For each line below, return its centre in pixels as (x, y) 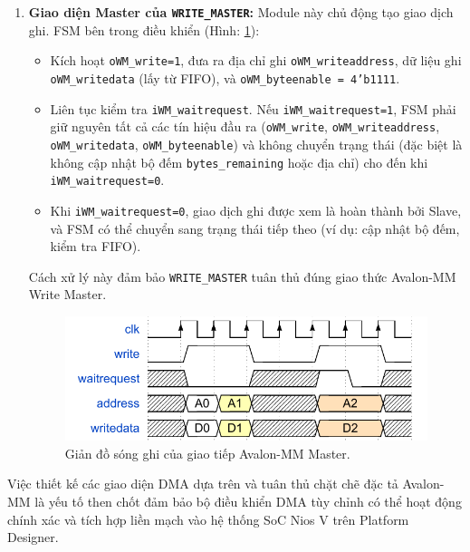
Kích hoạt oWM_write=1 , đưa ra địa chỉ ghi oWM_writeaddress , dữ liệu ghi (256, 60)
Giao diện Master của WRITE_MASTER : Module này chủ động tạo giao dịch (241, 12)
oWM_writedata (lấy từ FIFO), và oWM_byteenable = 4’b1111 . (225, 77)
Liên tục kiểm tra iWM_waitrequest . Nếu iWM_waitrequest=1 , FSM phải (253, 108)
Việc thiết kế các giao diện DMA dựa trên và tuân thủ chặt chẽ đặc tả (203, 484)
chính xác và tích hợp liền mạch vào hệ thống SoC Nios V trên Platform (208, 519)
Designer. (33, 537)
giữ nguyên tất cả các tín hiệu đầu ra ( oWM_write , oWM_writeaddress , (245, 126)
